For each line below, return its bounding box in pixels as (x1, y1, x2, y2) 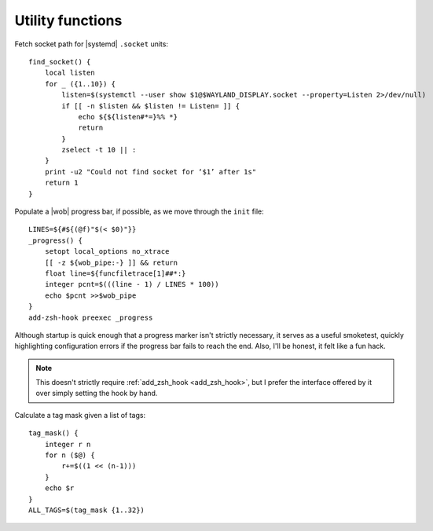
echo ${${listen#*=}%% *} (78, 112, 178, 121)
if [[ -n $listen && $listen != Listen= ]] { (61, 101, 240, 110)
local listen (44, 68, 95, 78)
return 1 (44, 178, 79, 188)
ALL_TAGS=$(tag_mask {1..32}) (28, 506, 145, 515)
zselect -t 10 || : (61, 145, 137, 155)
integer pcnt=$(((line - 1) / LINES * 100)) (44, 280, 219, 289)
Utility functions (14, 12, 123, 29)
